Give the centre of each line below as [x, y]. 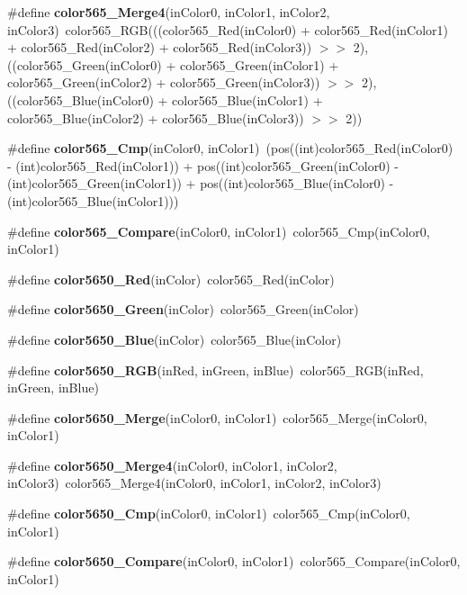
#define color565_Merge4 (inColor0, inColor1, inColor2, [169, 12]
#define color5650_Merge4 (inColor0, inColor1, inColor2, [172, 465]
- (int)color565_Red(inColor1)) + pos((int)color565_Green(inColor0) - [203, 165]
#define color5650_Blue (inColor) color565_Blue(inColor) [175, 339]
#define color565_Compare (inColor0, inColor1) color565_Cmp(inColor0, [219, 231]
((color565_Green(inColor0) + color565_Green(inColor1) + [173, 64]
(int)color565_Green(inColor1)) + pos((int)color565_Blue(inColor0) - [201, 183]
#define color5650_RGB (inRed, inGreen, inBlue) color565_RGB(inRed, [216, 370]
